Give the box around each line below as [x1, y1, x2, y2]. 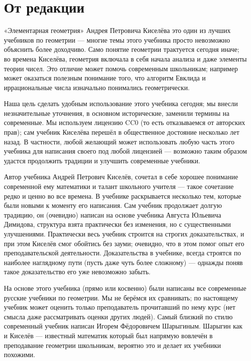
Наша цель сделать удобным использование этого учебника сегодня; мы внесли [4, 98, 238, 109]
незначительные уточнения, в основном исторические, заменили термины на [4, 108, 230, 118]
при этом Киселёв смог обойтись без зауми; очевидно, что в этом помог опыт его [4, 238, 245, 248]
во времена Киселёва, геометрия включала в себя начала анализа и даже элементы [4, 53, 247, 63]
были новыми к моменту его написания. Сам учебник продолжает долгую [4, 200, 222, 210]
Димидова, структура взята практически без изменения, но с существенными [4, 219, 231, 229]
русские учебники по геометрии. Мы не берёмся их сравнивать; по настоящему [4, 292, 238, 302]
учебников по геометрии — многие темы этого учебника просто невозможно [4, 34, 230, 45]
